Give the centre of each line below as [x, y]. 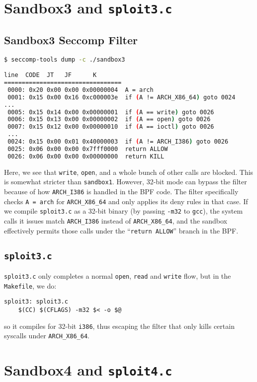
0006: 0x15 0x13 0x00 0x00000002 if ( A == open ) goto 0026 [109, 119]
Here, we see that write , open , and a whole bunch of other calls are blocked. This [129, 172]
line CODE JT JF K [50, 75]
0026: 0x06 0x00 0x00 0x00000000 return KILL [86, 156]
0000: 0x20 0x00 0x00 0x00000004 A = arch [81, 90]
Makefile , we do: [30, 285]
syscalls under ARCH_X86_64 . [47, 336]
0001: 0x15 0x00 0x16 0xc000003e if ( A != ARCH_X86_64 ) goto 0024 [122, 97]
